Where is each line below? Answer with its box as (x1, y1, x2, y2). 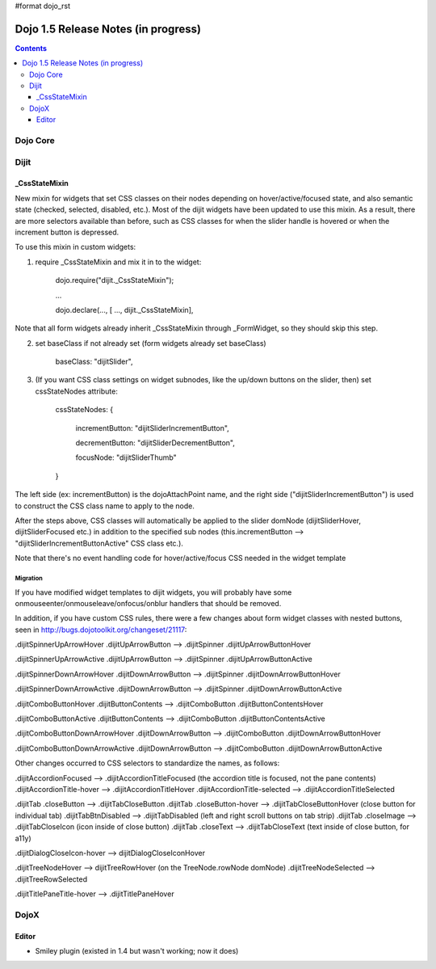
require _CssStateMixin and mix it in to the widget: (35, 257, 202, 267)
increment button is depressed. (15, 227, 119, 237)
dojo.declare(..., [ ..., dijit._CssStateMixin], (55, 305, 194, 314)
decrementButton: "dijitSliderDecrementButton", (75, 438, 236, 448)
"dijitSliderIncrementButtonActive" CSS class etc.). (15, 538, 183, 548)
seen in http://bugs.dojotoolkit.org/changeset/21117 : (15, 625, 187, 634)
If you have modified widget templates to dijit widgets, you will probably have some (15, 587, 292, 597)
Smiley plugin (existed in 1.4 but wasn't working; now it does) (35, 946, 239, 956)
